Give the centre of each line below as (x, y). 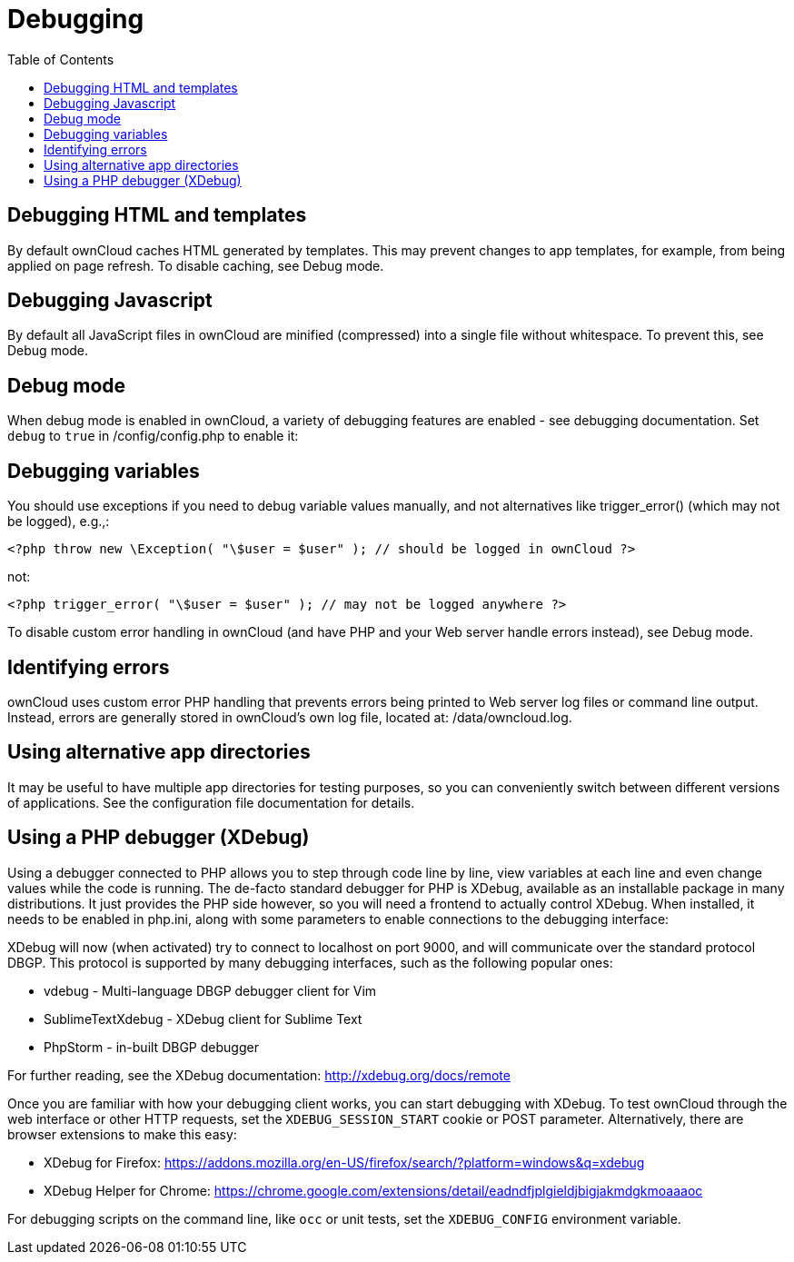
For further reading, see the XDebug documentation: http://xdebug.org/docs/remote (259, 1075)
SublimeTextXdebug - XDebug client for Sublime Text (203, 1019)
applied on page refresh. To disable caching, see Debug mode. (196, 265)
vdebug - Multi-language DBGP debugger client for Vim (210, 990)
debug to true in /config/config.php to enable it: (153, 436)
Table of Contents (61, 59)
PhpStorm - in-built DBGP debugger (151, 1047)
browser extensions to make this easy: (122, 1134)
